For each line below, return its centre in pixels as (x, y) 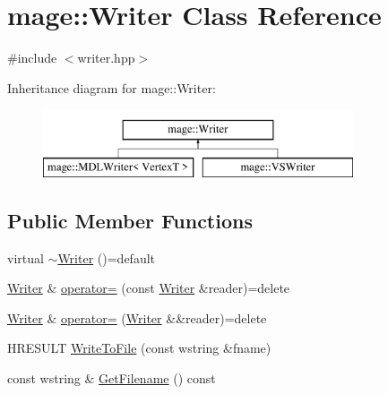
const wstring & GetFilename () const (112, 378)
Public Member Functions (130, 220)
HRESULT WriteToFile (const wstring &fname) (139, 348)
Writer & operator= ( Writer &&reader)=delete (137, 317)
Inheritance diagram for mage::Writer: (112, 87)
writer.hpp (106, 58)
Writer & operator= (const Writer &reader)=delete (149, 288)
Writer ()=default (107, 257)
